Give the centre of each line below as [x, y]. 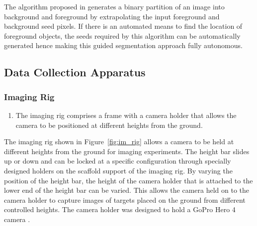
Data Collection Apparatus [75, 72]
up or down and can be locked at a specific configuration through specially [118, 161]
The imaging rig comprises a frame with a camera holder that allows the [126, 115]
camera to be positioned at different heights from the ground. [109, 125]
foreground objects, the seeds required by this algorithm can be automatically [122, 35]
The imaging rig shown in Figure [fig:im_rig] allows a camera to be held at [119, 141]
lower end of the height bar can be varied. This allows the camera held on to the [127, 190]
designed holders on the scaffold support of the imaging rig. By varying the [118, 170]
